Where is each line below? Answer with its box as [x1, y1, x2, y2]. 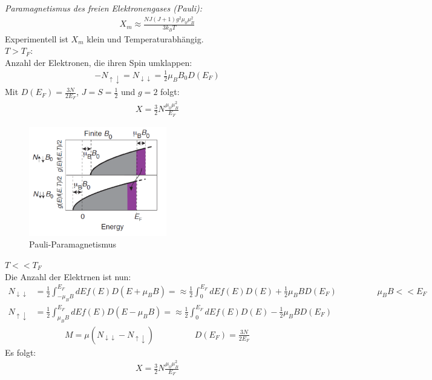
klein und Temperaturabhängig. [87, 32, 204, 45]
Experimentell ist [5, 32, 68, 45]
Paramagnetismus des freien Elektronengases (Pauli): [5, 2, 203, 14]
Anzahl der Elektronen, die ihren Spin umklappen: [5, 56, 192, 68]
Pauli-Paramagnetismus [29, 238, 117, 251]
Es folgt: [5, 346, 36, 358]
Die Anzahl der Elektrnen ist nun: [5, 270, 131, 283]
